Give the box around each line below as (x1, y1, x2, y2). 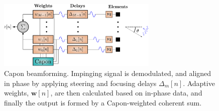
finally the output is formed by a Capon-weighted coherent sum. (4, 97, 202, 107)
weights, (4, 87, 29, 98)
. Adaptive (183, 77, 215, 88)
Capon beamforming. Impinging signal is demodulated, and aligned (4, 67, 211, 78)
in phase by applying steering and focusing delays (4, 77, 157, 88)
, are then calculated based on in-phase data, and (50, 87, 202, 98)
